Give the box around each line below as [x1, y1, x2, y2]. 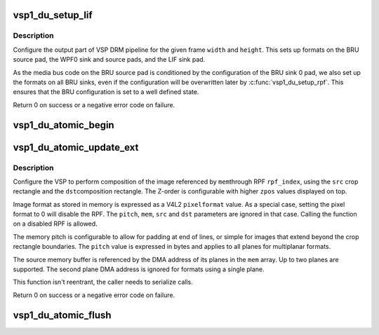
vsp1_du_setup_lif [13, 9, 93, 21]
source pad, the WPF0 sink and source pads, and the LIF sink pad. [13, 55, 206, 64]
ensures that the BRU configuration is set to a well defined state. [13, 88, 199, 96]
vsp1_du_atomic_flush [13, 309, 112, 321]
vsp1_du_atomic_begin [13, 119, 115, 131]
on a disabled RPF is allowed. [13, 219, 98, 228]
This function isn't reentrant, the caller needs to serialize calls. [13, 278, 193, 287]
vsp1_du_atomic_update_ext [13, 141, 139, 153]
